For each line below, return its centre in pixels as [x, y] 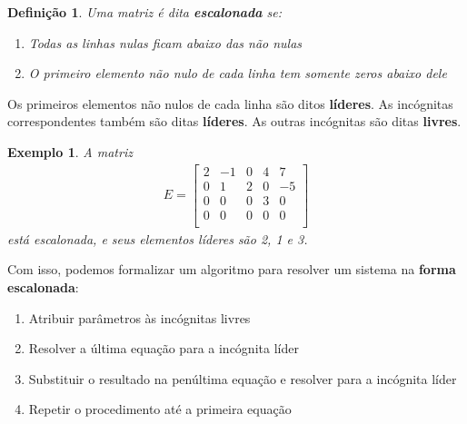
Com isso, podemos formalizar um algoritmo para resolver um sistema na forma [232, 269]
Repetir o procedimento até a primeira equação [160, 409]
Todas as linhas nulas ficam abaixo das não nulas [165, 42]
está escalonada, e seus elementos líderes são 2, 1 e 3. [158, 238]
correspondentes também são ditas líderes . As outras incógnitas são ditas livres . [234, 121]
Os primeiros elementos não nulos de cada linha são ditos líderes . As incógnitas [230, 103]
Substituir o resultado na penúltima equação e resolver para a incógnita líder [243, 378]
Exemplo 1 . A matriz [70, 151]
